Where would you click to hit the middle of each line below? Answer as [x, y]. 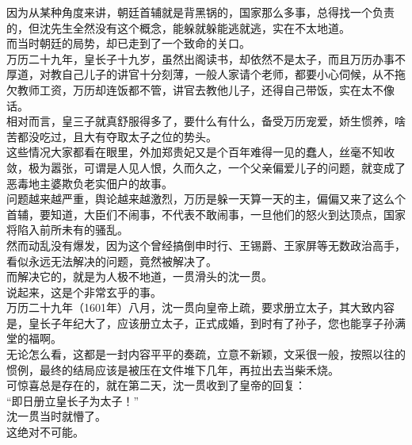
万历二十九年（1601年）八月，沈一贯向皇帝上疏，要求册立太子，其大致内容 [200, 307]
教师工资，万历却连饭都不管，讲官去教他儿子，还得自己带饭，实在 [189, 89]
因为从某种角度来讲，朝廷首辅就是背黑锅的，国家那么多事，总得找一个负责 [200, 12]
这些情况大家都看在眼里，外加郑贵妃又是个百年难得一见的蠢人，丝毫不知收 [200, 152]
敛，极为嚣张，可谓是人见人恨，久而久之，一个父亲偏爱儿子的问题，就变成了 [206, 167]
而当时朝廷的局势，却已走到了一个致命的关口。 [128, 43]
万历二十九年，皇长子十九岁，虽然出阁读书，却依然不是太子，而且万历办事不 [206, 58]
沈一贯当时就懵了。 [56, 416]
